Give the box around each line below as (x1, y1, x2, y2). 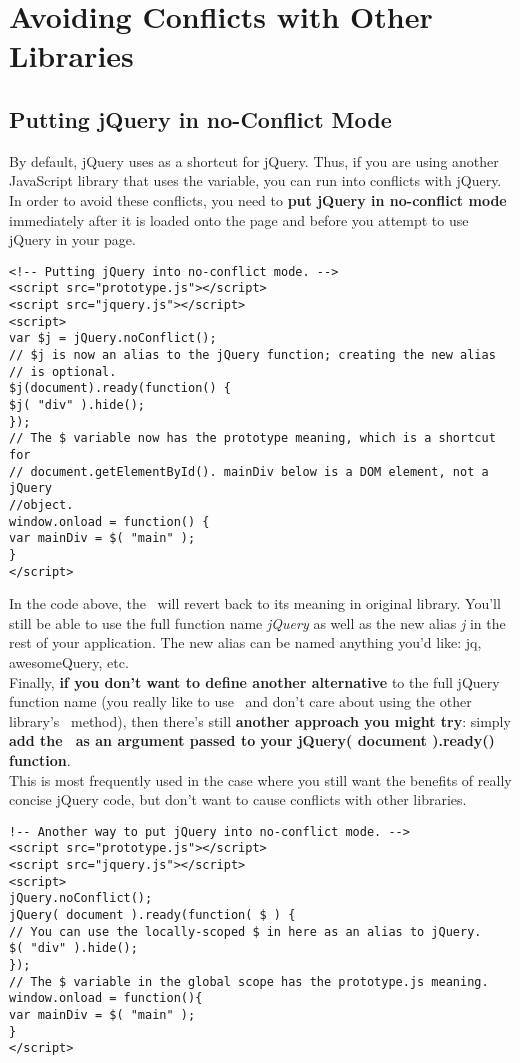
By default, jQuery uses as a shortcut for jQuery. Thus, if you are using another (9, 150, 499, 171)
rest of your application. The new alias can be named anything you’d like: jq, (9, 632, 482, 653)
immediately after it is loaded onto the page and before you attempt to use (9, 209, 469, 230)
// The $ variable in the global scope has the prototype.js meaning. (9, 974, 489, 989)
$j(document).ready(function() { (9, 381, 231, 396)
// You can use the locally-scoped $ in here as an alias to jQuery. (9, 924, 482, 939)
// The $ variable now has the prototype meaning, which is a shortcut (9, 431, 496, 446)
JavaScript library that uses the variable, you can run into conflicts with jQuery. (9, 170, 502, 191)
